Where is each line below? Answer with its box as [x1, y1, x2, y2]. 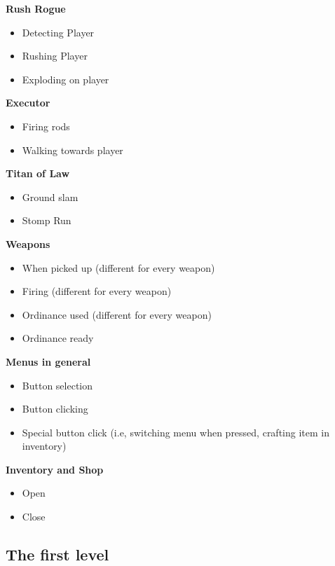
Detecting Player [22, 25, 95, 39]
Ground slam [22, 189, 78, 204]
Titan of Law [6, 166, 70, 181]
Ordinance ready [22, 331, 94, 345]
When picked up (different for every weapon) [22, 260, 215, 275]
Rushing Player [22, 48, 88, 63]
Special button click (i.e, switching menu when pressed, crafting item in [22, 424, 329, 439]
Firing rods [22, 118, 70, 133]
